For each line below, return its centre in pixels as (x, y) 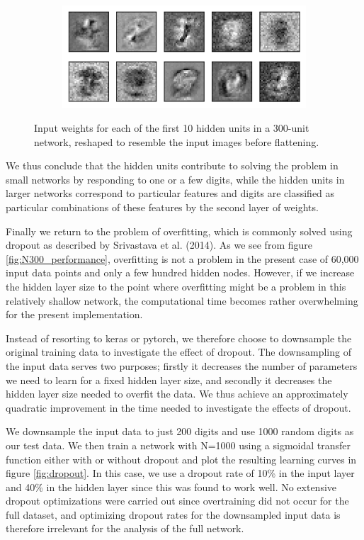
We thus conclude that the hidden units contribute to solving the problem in (172, 165)
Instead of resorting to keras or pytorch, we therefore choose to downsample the (179, 338)
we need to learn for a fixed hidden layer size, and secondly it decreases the (169, 379)
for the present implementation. (74, 314)
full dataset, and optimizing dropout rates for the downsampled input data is (173, 514)
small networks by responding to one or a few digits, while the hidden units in (175, 179)
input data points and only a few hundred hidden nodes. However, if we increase (180, 272)
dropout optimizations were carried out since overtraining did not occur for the (177, 501)
